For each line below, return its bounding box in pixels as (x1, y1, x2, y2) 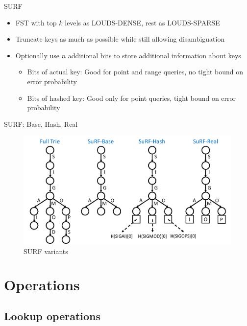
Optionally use (15, 50, 59, 60)
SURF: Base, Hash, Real (4, 118, 78, 129)
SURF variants (24, 246, 68, 256)
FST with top (15, 17, 57, 27)
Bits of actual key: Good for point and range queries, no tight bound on (27, 67, 244, 77)
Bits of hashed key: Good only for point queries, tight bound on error (27, 93, 236, 103)
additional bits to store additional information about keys (68, 50, 241, 60)
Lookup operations (4, 308, 101, 324)
